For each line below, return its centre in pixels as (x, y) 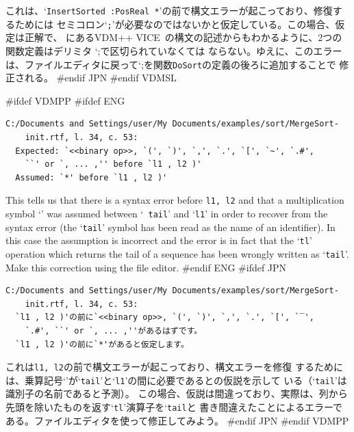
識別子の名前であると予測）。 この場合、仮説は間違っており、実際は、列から (177, 393)
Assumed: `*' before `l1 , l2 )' (91, 177)
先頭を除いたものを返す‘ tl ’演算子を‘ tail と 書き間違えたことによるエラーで (174, 407)
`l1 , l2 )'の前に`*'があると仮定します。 (102, 344)
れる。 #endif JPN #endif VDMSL (100, 78)
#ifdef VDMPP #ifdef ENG (65, 100)
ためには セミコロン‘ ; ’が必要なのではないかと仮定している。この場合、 (175, 24)
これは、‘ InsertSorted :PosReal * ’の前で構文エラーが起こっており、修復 (169, 10)
